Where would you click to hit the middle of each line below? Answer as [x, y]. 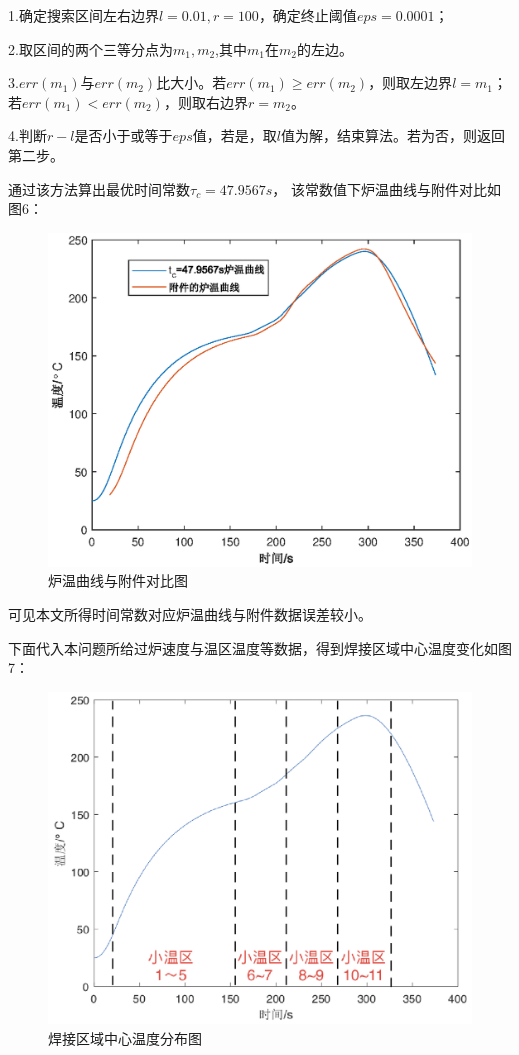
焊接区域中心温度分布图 [125, 1037]
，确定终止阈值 [307, 15]
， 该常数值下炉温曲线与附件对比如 [386, 188]
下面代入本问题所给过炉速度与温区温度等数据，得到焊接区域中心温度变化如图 [260, 647]
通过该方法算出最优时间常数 [99, 188]
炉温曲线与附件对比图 [118, 580]
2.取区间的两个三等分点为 [90, 48]
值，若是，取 [234, 135]
